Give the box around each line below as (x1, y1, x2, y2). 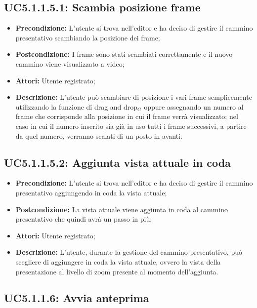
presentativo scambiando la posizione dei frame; (15, 32, 160, 42)
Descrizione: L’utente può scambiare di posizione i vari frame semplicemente (15, 92, 252, 102)
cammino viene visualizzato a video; (15, 58, 125, 69)
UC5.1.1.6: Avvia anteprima (4, 290, 149, 306)
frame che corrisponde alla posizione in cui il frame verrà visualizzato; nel (15, 111, 238, 121)
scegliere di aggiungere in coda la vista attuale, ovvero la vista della (15, 256, 221, 267)
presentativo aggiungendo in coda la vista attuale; (15, 187, 167, 197)
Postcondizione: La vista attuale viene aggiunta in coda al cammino (15, 204, 228, 214)
